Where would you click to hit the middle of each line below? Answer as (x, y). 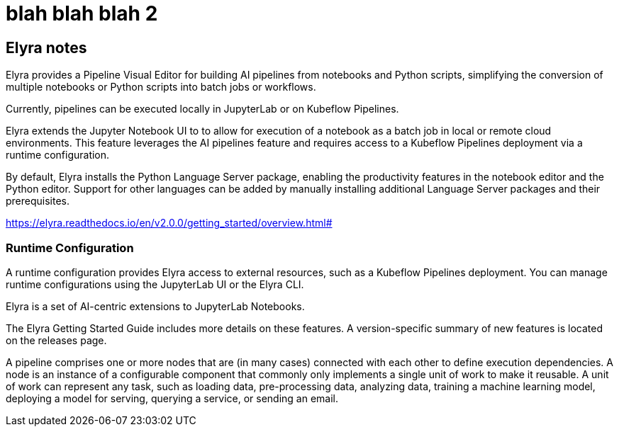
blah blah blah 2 (82, 13)
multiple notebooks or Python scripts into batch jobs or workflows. (161, 87)
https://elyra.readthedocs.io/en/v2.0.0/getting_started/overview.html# (169, 223)
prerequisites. (38, 201)
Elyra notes (46, 47)
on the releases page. (56, 340)
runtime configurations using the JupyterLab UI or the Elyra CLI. (155, 284)
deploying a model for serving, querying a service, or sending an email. (172, 398)
